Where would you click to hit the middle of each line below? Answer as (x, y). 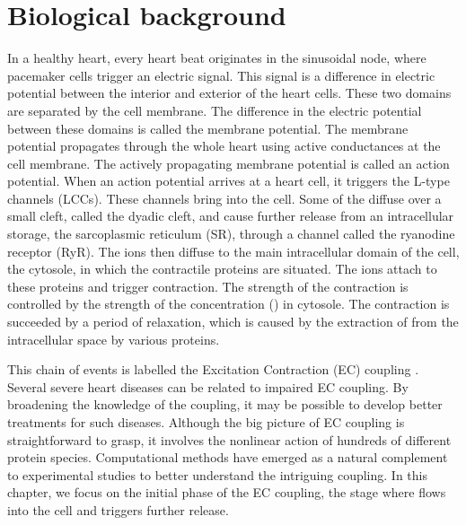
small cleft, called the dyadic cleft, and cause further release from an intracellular (231, 216)
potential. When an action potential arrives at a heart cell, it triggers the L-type (229, 181)
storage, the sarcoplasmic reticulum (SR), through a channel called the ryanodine (231, 234)
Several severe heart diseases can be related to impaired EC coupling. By (208, 386)
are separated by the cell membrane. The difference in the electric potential (215, 110)
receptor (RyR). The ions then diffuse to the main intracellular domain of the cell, (233, 251)
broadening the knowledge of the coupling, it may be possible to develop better (225, 404)
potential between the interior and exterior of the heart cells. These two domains (229, 93)
